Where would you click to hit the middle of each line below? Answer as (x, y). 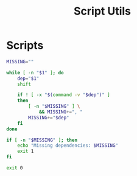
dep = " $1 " (28, 78)
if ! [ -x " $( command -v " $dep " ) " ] (64, 95)
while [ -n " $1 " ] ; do (35, 72)
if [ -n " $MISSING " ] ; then (42, 140)
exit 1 (26, 151)
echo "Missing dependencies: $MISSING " (68, 146)
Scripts (25, 45)
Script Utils (102, 11)
